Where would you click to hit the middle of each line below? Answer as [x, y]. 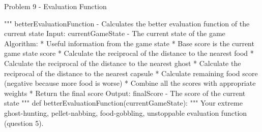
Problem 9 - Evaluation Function [55, 6]
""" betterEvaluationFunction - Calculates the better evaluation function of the [127, 23]
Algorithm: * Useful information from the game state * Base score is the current [129, 43]
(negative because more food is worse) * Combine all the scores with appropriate [130, 83]
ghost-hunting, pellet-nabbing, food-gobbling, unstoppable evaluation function [126, 112]
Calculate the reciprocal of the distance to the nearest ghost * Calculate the [123, 63]
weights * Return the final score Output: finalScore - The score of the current [125, 93]
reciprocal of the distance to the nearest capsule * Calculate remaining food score [131, 73]
